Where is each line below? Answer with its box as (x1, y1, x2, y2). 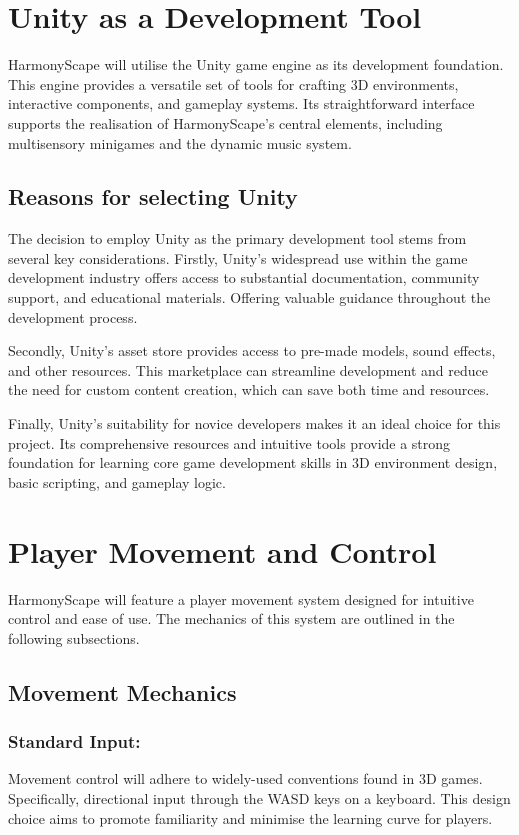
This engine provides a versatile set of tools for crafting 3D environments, (8, 73, 459, 94)
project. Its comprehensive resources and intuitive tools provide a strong (8, 432, 451, 453)
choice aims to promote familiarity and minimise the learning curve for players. (8, 807, 493, 828)
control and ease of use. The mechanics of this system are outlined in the (8, 608, 455, 629)
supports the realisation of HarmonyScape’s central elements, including (8, 112, 443, 133)
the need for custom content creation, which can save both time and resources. (8, 379, 490, 400)
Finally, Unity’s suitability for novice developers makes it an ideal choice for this (8, 413, 501, 434)
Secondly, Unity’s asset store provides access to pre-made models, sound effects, (8, 340, 496, 361)
